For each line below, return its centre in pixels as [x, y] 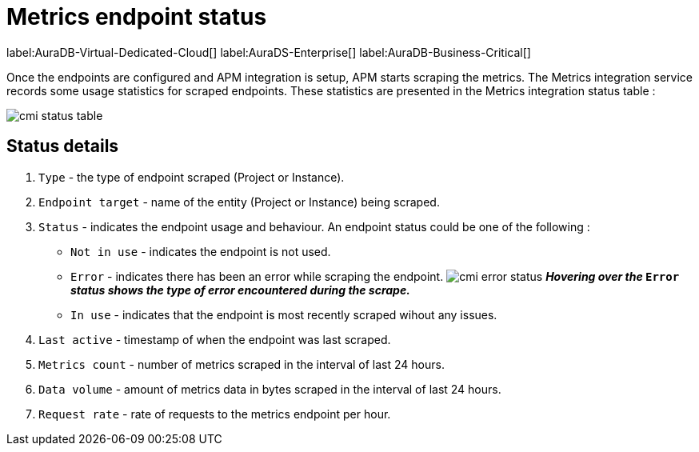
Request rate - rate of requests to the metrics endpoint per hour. [215, 414]
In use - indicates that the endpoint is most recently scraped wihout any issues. [284, 314]
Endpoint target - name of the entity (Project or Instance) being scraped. [239, 202]
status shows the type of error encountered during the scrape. [240, 290]
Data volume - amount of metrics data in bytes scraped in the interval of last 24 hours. [270, 389]
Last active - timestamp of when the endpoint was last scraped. [215, 339]
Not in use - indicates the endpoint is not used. [201, 251]
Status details [63, 146]
